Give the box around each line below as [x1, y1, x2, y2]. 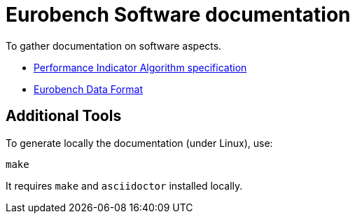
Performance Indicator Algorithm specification [34, 61, 247, 73]
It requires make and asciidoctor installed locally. [6, 179, 243, 192]
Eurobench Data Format [34, 83, 144, 95]
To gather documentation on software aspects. [6, 39, 222, 52]
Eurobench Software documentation [6, 3, 351, 27]
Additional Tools [6, 107, 122, 125]
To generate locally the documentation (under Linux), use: [6, 136, 273, 149]
